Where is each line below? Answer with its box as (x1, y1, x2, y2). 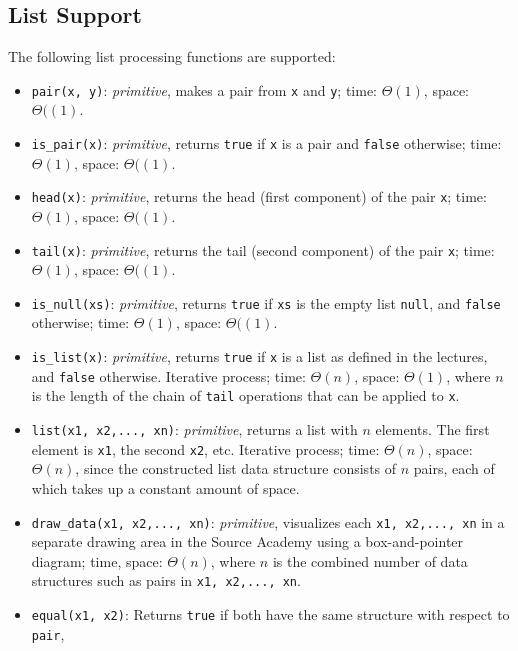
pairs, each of (413, 458, 495, 479)
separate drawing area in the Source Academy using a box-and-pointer (31, 531, 464, 552)
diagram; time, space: (31, 550, 163, 571)
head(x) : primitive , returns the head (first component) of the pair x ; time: (31, 186, 487, 207)
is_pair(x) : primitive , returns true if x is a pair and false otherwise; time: (31, 133, 502, 154)
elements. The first (375, 419, 490, 440)
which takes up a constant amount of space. (31, 477, 300, 498)
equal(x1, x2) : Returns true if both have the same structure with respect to (31, 604, 510, 625)
